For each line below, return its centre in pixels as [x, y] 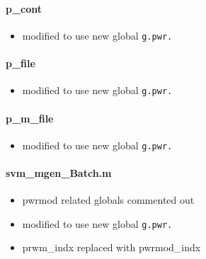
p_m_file [30, 118]
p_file [21, 63]
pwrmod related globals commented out [108, 200]
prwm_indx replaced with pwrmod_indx [111, 247]
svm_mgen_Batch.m [59, 172]
